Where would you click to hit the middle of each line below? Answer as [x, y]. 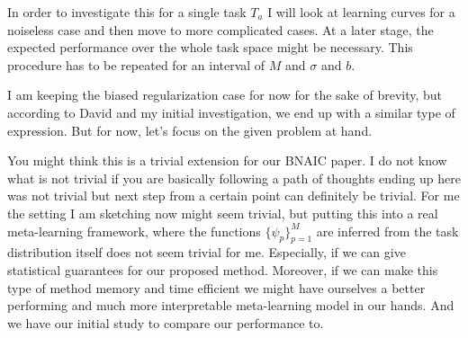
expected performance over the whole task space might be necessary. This [210, 47]
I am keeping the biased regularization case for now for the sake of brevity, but [225, 95]
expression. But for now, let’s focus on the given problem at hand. [190, 130]
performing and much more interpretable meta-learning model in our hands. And [231, 305]
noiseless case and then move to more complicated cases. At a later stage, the [220, 29]
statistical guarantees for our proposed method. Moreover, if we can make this [223, 269]
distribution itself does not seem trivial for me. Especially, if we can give [207, 252]
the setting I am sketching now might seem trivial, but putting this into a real [223, 213]
